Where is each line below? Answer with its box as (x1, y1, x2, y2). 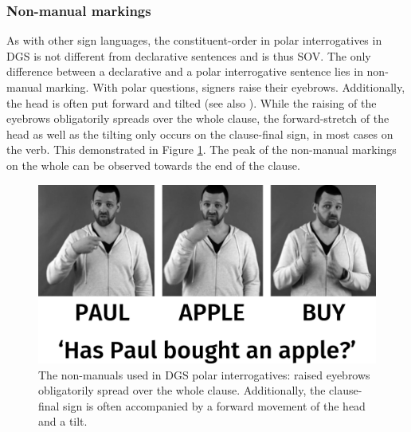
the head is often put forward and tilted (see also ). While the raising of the (6, 94, 377, 111)
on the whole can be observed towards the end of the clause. (6, 156, 300, 173)
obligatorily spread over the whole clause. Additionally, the (38, 382, 326, 399)
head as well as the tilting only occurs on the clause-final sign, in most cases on (6, 125, 393, 142)
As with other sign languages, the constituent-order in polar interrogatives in (6, 32, 382, 49)
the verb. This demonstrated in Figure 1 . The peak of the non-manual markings (6, 141, 397, 158)
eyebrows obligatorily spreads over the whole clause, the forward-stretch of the (6, 110, 389, 127)
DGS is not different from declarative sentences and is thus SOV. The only (6, 47, 371, 64)
